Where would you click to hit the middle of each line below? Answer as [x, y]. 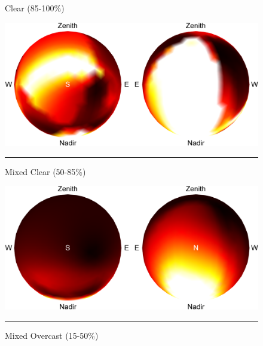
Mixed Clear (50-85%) [45, 171]
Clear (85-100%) [35, 8]
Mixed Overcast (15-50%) [52, 335]
